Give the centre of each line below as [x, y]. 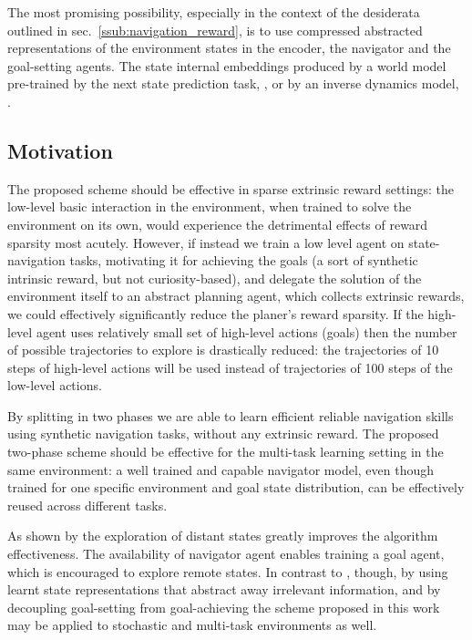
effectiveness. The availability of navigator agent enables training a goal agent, [226, 554]
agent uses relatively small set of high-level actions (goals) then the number [246, 331]
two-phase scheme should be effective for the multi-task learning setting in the [226, 452]
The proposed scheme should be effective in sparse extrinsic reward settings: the [231, 188]
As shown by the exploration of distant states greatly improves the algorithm [223, 536]
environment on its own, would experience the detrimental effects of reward [218, 224]
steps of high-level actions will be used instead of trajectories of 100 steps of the [230, 367]
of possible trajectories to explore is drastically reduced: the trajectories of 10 [223, 350]
